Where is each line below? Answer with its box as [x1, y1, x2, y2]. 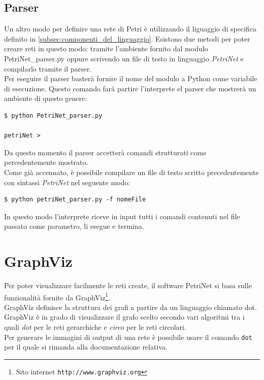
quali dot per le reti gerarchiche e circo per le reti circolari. [4, 322, 186, 332]
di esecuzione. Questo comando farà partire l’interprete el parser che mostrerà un [4, 83, 256, 93]
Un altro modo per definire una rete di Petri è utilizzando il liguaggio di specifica [4, 23, 257, 34]
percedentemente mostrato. [4, 157, 88, 167]
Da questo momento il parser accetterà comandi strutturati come [4, 147, 207, 157]
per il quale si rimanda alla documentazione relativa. [4, 341, 168, 352]
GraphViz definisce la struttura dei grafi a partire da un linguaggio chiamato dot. [4, 301, 257, 312]
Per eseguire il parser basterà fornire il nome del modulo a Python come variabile [4, 73, 257, 84]
